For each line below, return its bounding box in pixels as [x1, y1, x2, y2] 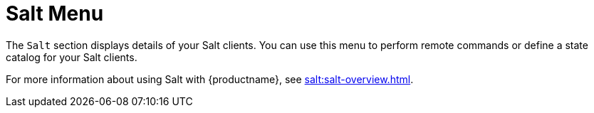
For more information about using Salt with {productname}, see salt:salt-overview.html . [6, 72, 414, 85]
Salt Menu [6, 1, 104, 26]
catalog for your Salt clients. [6, 50, 137, 63]
